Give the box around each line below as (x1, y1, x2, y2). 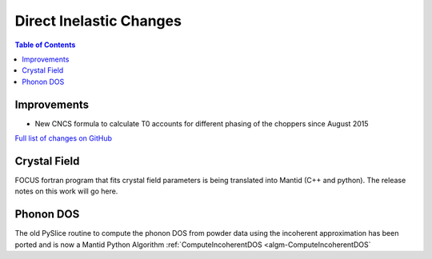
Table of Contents (14, 40, 76, 50)
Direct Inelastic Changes (14, 12, 182, 30)
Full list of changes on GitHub (14, 133, 112, 143)
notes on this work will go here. (14, 186, 118, 196)
